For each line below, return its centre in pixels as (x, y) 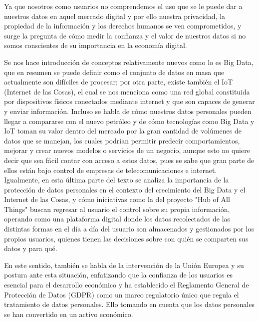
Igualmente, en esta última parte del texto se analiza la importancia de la (117, 180)
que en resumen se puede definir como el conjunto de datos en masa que (114, 72)
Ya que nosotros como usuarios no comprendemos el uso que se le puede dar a (123, 6)
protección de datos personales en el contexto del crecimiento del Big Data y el (125, 189)
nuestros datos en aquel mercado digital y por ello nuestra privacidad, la (115, 16)
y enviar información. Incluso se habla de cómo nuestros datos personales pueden (128, 111)
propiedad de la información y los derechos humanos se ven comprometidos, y (123, 26)
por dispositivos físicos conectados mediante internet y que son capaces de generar (129, 101)
